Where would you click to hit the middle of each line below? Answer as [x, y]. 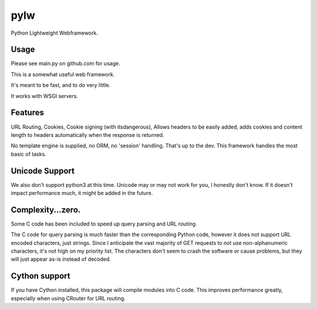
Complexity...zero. [46, 209]
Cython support [41, 276]
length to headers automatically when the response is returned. [87, 135]
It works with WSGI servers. [45, 96]
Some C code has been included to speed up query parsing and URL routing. [104, 224]
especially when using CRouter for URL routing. [68, 298]
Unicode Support [43, 171]
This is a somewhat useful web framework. [63, 74]
